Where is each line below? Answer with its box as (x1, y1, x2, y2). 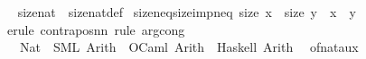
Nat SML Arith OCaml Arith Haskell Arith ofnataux (19, 38, 359, 56)
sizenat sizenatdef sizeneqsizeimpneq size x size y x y (17, 3, 356, 21)
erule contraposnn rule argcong (6, 20, 185, 38)
